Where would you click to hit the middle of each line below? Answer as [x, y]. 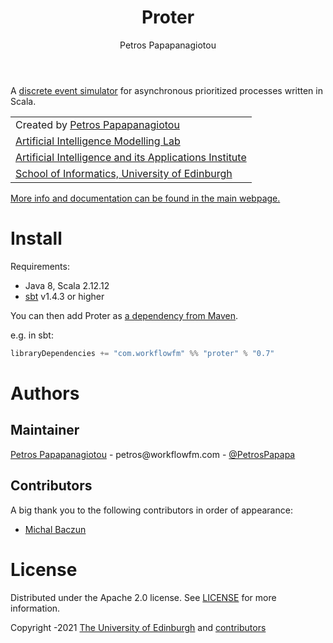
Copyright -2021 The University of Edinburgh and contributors [138, 627]
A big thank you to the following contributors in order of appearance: [151, 510]
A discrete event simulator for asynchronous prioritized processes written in [166, 90]
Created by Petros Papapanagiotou [97, 124]
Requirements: [40, 266]
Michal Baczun [55, 529]
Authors [45, 393]
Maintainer [45, 430]
